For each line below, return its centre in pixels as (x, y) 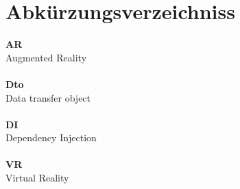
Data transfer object (48, 97)
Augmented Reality (46, 57)
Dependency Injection (51, 137)
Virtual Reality (37, 178)
